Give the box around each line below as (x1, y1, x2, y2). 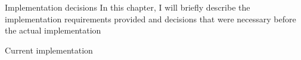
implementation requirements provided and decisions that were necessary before (5, 12, 296, 25)
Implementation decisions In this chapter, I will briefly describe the (5, 1, 250, 13)
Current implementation (5, 44, 93, 56)
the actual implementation (5, 24, 101, 36)
